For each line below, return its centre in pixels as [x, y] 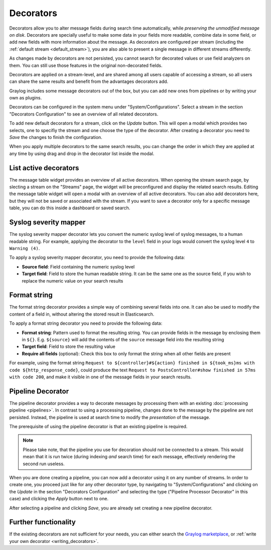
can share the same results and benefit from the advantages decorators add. [89, 82]
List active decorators [44, 168]
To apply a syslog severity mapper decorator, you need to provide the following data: [97, 257]
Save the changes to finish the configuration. [56, 137]
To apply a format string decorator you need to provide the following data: [86, 323]
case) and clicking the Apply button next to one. [59, 499]
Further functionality [43, 522]
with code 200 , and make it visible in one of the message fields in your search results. [100, 377]
